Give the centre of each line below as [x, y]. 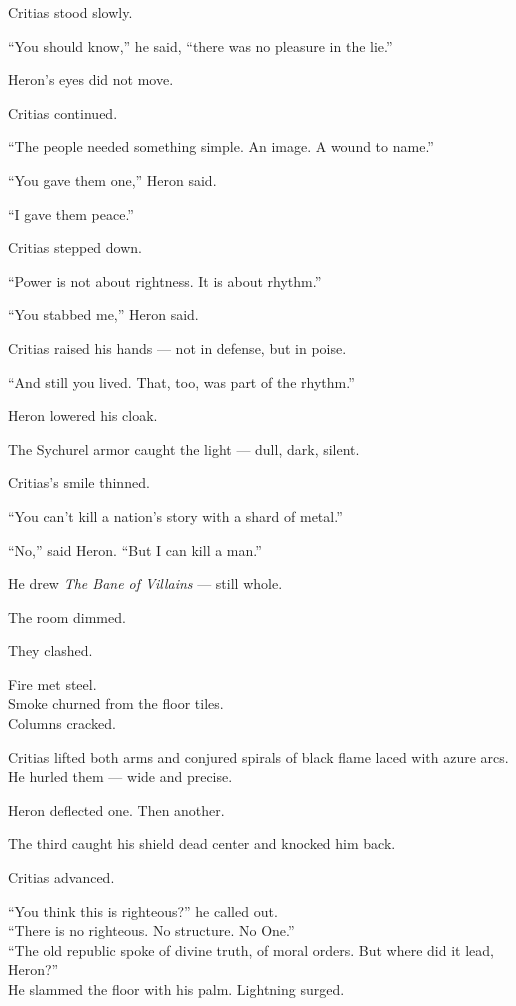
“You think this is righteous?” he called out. [143, 910]
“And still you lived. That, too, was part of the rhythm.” [181, 381]
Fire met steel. [52, 683]
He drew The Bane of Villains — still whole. [145, 583]
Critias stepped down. [75, 247]
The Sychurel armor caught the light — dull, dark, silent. [184, 448]
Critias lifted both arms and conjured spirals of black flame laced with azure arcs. [258, 756]
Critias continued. [63, 112]
